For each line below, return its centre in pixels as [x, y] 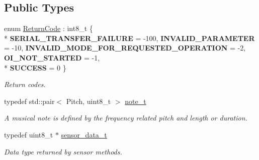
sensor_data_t [84, 134]
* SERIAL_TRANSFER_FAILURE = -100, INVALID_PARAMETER [129, 38]
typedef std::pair [29, 101]
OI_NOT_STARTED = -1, [52, 57]
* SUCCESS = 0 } [35, 67]
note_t [136, 101]
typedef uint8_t [29, 134]
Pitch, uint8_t [89, 101]
